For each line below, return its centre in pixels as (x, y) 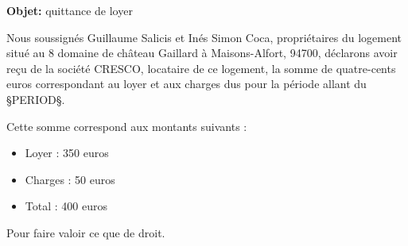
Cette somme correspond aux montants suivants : (127, 126)
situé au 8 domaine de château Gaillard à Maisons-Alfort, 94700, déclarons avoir (202, 53)
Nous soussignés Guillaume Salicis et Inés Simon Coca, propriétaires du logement (204, 37)
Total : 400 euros (66, 206)
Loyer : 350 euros (67, 153)
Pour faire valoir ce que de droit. (86, 232)
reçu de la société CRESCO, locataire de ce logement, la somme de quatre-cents (201, 68)
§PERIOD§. (36, 99)
